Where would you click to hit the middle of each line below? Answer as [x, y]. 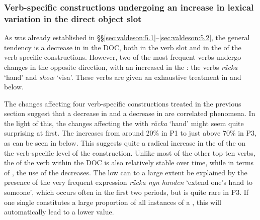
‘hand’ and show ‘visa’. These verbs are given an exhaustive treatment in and [123, 77]
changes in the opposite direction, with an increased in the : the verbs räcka [121, 67]
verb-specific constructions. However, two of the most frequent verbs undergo [123, 57]
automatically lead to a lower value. [59, 212]
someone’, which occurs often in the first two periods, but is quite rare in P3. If [126, 192]
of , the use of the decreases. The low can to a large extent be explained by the [126, 172]
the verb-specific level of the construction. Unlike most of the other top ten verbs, [130, 152]
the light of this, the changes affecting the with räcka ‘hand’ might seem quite [124, 123]
